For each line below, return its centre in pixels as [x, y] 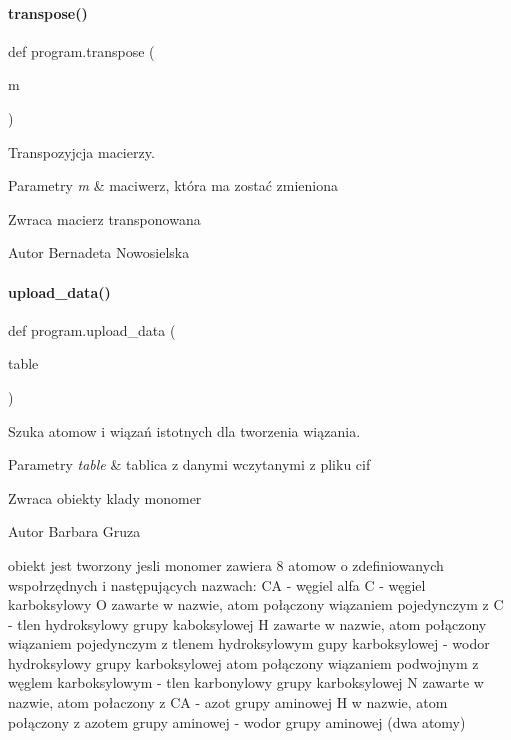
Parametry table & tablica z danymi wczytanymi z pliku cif [189, 464]
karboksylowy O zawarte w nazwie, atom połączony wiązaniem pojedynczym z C [256, 604]
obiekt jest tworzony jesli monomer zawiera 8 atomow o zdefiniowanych [226, 564]
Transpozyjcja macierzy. [81, 151]
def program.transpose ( [81, 50]
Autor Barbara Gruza [74, 531]
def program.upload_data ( [92, 329]
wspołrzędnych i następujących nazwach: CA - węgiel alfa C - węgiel [217, 584]
